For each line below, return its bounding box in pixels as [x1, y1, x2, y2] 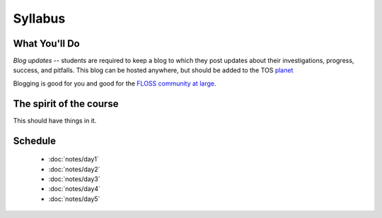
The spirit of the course [13, 98, 119, 110]
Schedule [13, 134, 57, 147]
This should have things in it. [13, 116, 97, 125]
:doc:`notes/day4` [48, 185, 100, 193]
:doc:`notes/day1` [48, 155, 99, 163]
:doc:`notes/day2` [48, 165, 100, 173]
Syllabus [13, 11, 66, 26]
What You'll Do [13, 38, 81, 50]
